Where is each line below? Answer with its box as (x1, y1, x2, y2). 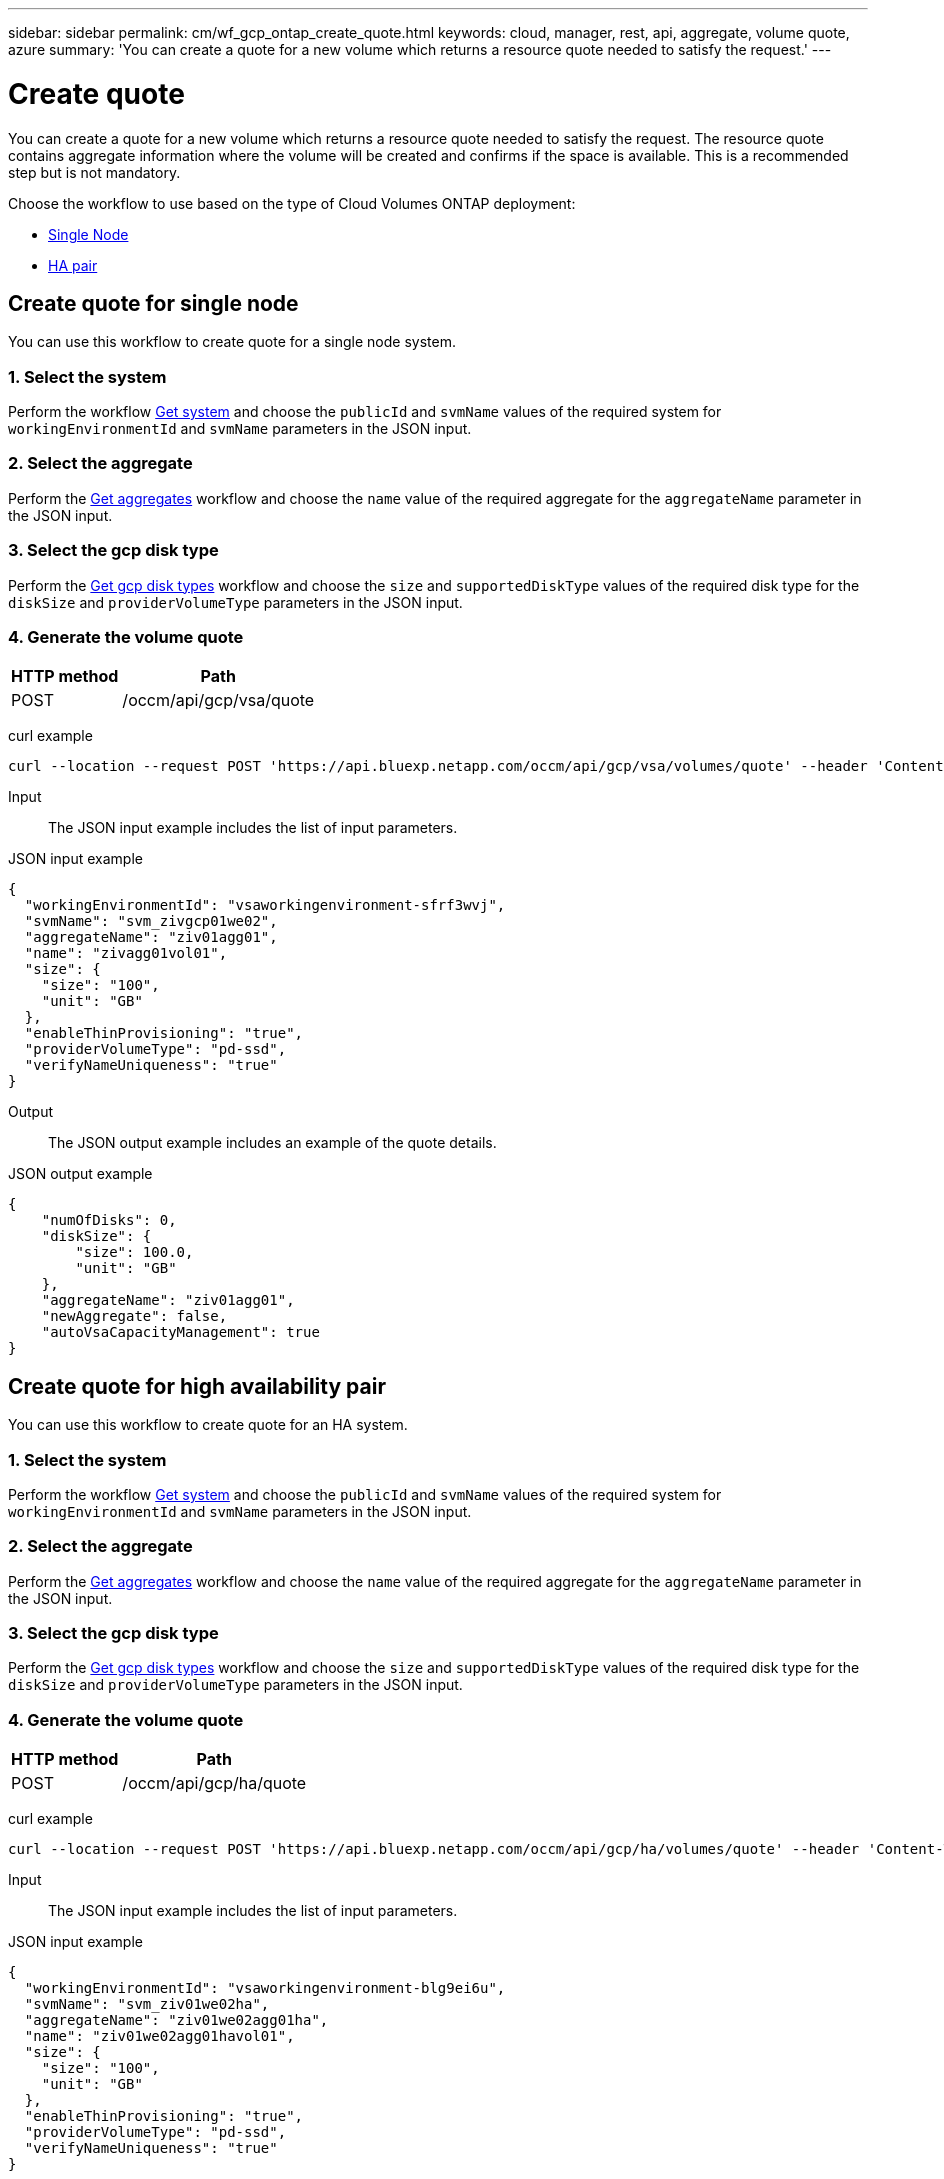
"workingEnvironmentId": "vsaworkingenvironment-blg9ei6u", (24, 1980, 506, 1997)
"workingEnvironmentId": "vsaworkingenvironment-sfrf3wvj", (24, 897, 506, 914)
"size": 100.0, (75, 1244, 194, 1261)
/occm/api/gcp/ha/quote (122, 1773, 307, 1794)
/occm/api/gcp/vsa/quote (122, 690, 315, 711)
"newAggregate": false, (41, 1308, 228, 1325)
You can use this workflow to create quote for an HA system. (8, 1416, 408, 1434)
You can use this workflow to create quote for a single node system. (8, 333, 456, 351)
